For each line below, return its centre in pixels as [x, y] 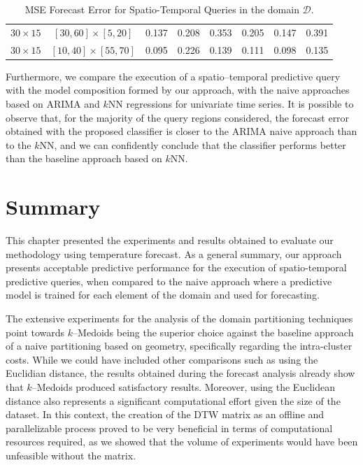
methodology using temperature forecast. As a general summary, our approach [174, 253]
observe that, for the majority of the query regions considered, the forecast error [178, 117]
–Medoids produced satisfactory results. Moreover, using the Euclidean [183, 387]
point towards [35, 332]
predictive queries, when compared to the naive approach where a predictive [169, 281]
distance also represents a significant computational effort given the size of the [173, 400]
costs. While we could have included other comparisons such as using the [162, 359]
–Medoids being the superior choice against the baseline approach [213, 332]
